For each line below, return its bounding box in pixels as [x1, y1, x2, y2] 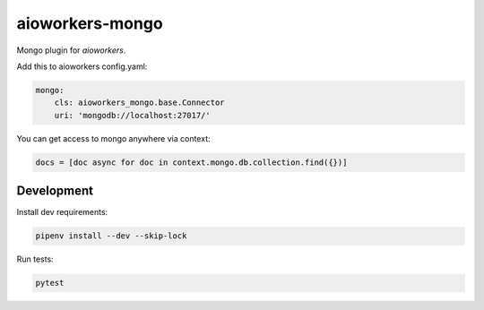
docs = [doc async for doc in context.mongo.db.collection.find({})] [35, 157, 348, 168]
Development [16, 184, 94, 199]
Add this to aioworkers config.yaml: [16, 61, 148, 72]
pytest [35, 278, 65, 288]
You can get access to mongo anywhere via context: [16, 133, 211, 143]
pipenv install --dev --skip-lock [35, 231, 187, 241]
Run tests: [16, 254, 54, 264]
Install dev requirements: [16, 207, 108, 218]
